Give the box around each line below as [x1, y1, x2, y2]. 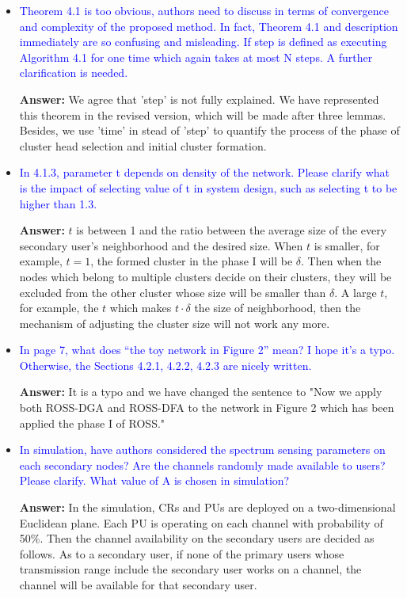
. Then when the [301, 253, 382, 269]
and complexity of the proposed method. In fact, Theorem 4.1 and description [19, 17, 398, 34]
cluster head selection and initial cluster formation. [19, 137, 267, 154]
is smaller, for [314, 237, 380, 253]
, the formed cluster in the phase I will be [90, 253, 293, 269]
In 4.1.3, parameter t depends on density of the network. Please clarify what [19, 164, 390, 181]
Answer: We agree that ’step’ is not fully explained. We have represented [19, 90, 379, 107]
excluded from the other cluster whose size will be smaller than [19, 284, 326, 300]
